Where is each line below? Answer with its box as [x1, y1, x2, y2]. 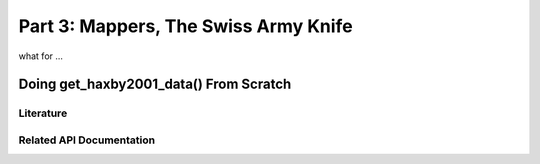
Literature [18, 106, 68, 120]
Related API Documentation [18, 133, 155, 147]
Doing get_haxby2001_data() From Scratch [18, 76, 292, 93]
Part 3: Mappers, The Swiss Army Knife [18, 15, 354, 37]
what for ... [18, 50, 64, 62]
